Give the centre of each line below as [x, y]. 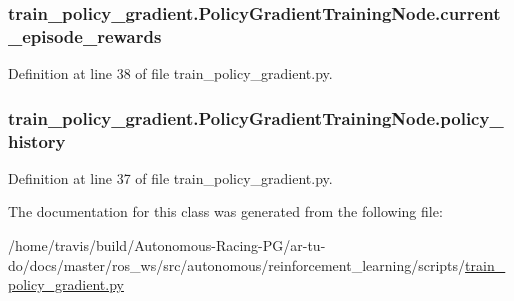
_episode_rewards [85, 35]
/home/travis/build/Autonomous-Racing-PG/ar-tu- [167, 245]
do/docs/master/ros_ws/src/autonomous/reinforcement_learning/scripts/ [237, 264]
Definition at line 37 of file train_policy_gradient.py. [170, 177]
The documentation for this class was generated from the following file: [225, 211]
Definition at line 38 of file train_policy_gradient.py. [170, 73]
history [37, 140]
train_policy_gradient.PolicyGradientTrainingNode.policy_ [256, 117]
